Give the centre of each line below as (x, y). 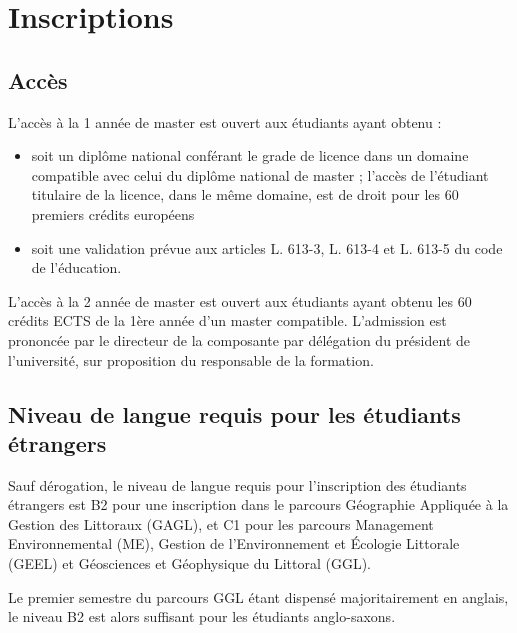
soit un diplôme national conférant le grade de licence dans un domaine (250, 155)
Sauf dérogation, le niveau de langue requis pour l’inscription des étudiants (237, 484)
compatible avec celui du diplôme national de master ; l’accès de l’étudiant (260, 174)
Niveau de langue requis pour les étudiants (234, 413)
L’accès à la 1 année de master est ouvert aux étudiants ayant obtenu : (225, 121)
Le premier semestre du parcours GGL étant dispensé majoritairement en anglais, (258, 596)
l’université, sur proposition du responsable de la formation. (191, 359)
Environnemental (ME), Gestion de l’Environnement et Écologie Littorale (234, 543)
